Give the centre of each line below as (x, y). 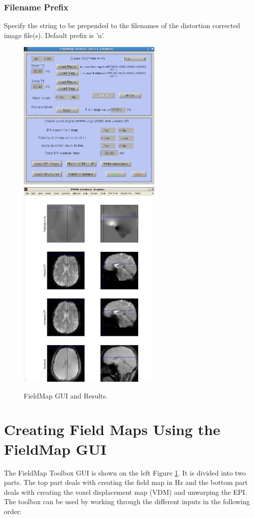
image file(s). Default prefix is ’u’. (54, 35)
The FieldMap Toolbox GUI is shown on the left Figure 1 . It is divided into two (125, 472)
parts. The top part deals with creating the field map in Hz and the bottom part (126, 482)
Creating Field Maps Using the (112, 429)
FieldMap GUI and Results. (66, 395)
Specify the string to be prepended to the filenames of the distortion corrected (122, 25)
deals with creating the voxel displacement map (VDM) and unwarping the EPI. (126, 492)
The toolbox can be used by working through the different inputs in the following (127, 501)
